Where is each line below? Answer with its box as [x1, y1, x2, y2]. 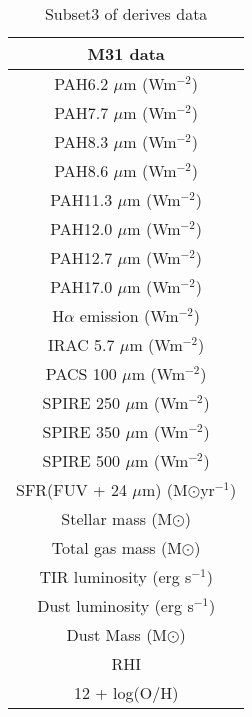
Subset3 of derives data [44, 2, 208, 25]
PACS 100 [45, 362, 117, 385]
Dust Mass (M [66, 623, 168, 646]
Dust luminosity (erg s [37, 594, 194, 617]
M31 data [87, 42, 165, 65]
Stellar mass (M [61, 507, 173, 530]
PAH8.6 [54, 159, 109, 182]
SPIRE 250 [42, 391, 121, 414]
